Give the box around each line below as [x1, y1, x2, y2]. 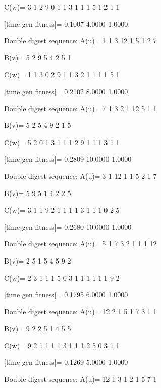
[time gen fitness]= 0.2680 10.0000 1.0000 [4, 221, 132, 232]
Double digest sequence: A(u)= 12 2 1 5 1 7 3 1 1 [4, 306, 157, 316]
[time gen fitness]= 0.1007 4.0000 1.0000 [4, 18, 128, 29]
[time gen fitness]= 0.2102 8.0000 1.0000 [4, 86, 128, 96]
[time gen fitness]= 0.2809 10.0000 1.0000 [4, 154, 132, 164]
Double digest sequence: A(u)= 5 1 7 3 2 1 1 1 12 [4, 238, 157, 249]
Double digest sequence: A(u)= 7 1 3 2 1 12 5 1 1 [4, 103, 157, 113]
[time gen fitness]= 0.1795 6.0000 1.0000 [4, 289, 128, 300]
